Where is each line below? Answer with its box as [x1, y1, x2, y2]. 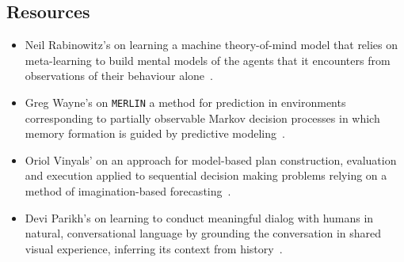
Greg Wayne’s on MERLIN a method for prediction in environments [25, 93, 346, 110]
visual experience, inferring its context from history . [25, 240, 283, 256]
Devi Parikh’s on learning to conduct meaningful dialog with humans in [25, 209, 374, 226]
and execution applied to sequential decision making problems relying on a [25, 167, 387, 184]
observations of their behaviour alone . [25, 67, 213, 84]
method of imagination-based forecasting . [25, 183, 231, 199]
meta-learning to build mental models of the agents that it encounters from [25, 51, 391, 68]
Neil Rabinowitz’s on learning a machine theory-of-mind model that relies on [25, 36, 398, 53]
